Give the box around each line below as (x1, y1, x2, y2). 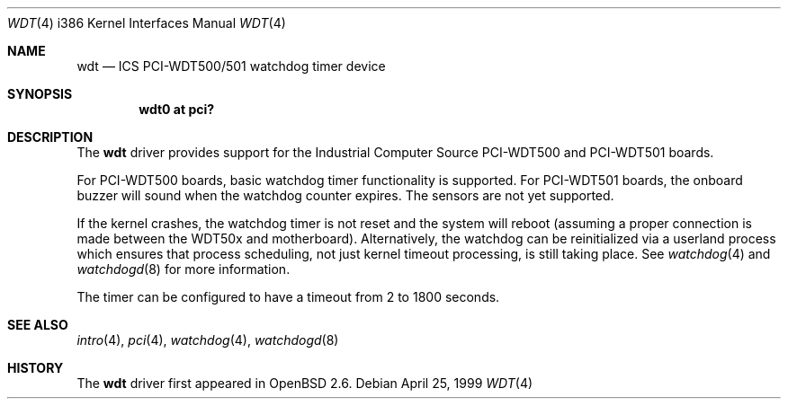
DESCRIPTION (7, 129, 94, 145)
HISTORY (7, 360, 64, 375)
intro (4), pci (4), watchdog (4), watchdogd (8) (76, 332, 339, 348)
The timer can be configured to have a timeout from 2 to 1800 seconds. (76, 289, 500, 304)
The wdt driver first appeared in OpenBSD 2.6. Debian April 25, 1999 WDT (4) (76, 375, 533, 391)
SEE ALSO (7, 317, 68, 332)
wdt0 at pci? (139, 101, 215, 117)
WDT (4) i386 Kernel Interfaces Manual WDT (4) (7, 15, 286, 31)
